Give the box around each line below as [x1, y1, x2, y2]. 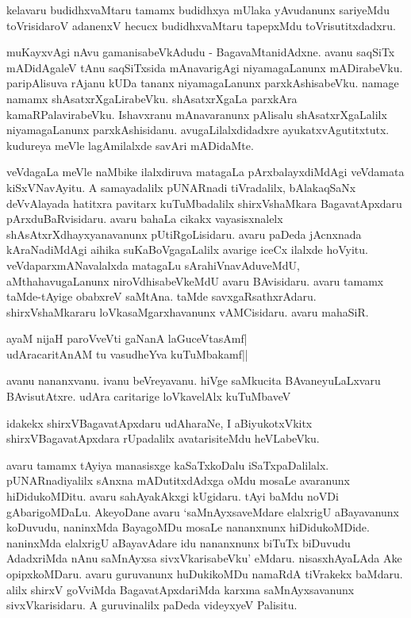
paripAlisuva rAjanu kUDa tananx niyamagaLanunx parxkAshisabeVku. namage [6, 75, 399, 91]
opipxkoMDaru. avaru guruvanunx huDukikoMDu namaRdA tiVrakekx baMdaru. [6, 566, 403, 582]
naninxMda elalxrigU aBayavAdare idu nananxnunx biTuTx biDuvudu [6, 534, 351, 551]
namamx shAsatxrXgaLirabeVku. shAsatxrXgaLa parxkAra [6, 90, 298, 106]
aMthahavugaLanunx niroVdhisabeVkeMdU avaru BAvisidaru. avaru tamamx [6, 272, 384, 289]
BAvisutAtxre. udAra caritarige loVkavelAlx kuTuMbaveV [6, 388, 291, 405]
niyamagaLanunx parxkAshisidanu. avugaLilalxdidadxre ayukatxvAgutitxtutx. [6, 121, 390, 138]
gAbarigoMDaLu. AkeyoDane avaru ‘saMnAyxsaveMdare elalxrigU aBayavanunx [6, 503, 400, 520]
